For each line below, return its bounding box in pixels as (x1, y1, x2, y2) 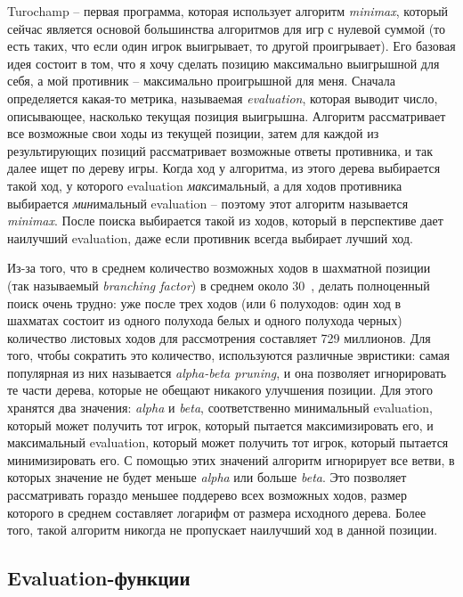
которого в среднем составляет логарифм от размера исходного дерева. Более (7, 503, 426, 521)
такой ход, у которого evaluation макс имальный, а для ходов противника (7, 176, 402, 194)
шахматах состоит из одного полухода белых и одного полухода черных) (7, 311, 402, 330)
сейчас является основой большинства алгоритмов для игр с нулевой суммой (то (7, 19, 446, 37)
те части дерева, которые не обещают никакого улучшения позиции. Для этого (7, 380, 434, 399)
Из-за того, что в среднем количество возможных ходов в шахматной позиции (7, 258, 431, 277)
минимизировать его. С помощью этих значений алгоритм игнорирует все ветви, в (7, 450, 455, 469)
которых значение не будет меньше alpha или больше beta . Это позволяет (7, 468, 407, 487)
